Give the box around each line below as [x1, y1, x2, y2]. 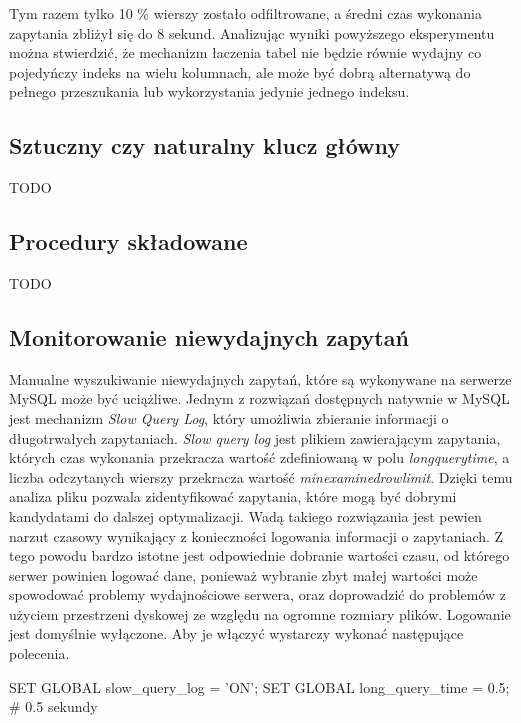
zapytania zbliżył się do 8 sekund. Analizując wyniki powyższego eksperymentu [9, 22, 495, 43]
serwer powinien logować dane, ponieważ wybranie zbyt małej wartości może [9, 564, 478, 585]
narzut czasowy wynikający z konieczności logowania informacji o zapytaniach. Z [9, 525, 504, 546]
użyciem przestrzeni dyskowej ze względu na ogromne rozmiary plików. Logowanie [9, 603, 511, 624]
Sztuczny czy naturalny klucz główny [9, 130, 401, 161]
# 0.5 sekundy [9, 696, 98, 717]
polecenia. [9, 643, 70, 664]
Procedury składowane [9, 226, 248, 257]
